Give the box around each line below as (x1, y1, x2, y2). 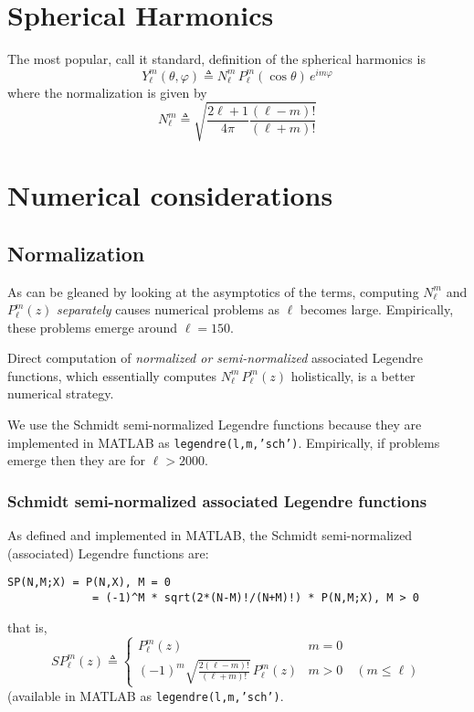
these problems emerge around (7, 317, 178, 336)
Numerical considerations (7, 176, 333, 214)
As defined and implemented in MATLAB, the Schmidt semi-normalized (7, 526, 413, 545)
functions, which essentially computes (7, 366, 216, 385)
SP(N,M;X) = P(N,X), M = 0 (7, 576, 171, 590)
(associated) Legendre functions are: (7, 543, 209, 562)
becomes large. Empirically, (300, 300, 454, 319)
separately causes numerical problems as (57, 300, 279, 319)
